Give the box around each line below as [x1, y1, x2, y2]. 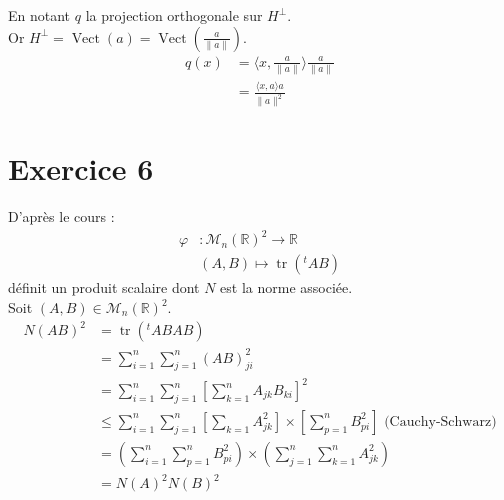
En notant [8, 5, 71, 25]
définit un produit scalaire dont [8, 277, 200, 298]
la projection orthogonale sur [85, 5, 263, 25]
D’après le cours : [8, 206, 115, 227]
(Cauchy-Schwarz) [384, 414, 497, 429]
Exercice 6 [8, 148, 154, 189]
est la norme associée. [220, 277, 353, 298]
